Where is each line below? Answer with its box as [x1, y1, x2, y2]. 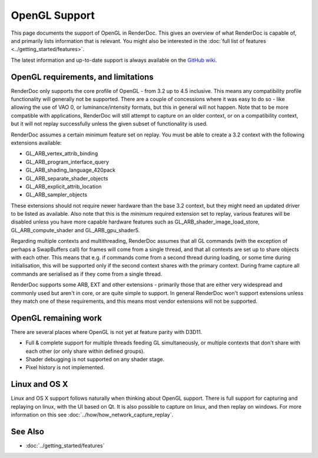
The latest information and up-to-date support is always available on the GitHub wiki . [11, 56, 217, 63]
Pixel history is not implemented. [25, 364, 105, 371]
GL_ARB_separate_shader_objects [25, 175, 108, 182]
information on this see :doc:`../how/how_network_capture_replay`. [11, 412, 174, 419]
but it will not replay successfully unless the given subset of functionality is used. [11, 121, 208, 128]
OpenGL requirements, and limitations [11, 72, 154, 82]
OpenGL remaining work [11, 313, 102, 323]
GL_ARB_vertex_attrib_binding [25, 150, 98, 157]
